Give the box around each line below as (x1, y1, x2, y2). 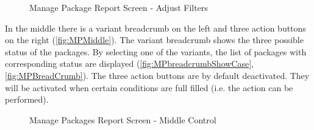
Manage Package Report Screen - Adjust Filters (29, 1, 208, 13)
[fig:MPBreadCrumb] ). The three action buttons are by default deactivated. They (5, 69, 310, 81)
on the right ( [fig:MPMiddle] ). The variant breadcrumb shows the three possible (5, 33, 304, 46)
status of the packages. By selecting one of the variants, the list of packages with (5, 45, 307, 58)
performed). (5, 93, 49, 106)
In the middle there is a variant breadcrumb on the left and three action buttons (5, 21, 306, 34)
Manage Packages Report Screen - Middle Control (29, 113, 216, 126)
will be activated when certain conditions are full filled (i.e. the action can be (5, 81, 293, 94)
